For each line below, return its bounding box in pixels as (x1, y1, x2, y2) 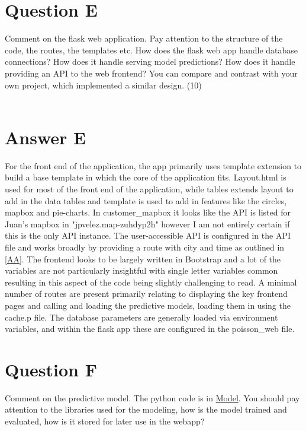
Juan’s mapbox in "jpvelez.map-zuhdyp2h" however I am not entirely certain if (5, 217, 290, 230)
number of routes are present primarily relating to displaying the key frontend (5, 287, 288, 300)
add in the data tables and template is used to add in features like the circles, (5, 194, 287, 207)
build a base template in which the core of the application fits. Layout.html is (5, 171, 286, 183)
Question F (5, 357, 97, 381)
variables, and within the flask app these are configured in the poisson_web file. (5, 322, 295, 335)
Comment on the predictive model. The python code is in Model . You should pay (5, 391, 300, 404)
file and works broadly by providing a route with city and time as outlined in (5, 240, 285, 253)
